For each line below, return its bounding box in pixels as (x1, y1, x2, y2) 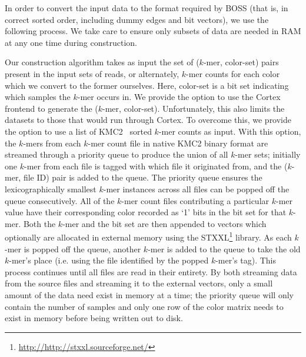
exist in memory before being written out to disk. (5, 312, 183, 324)
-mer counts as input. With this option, (158, 125, 301, 137)
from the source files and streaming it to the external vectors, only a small (5, 277, 273, 289)
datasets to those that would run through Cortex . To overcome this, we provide (5, 114, 292, 126)
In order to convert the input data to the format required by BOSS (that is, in (5, 2, 288, 14)
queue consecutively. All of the (5, 194, 115, 206)
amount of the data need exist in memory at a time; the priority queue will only (5, 288, 294, 301)
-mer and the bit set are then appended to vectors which (62, 217, 267, 229)
